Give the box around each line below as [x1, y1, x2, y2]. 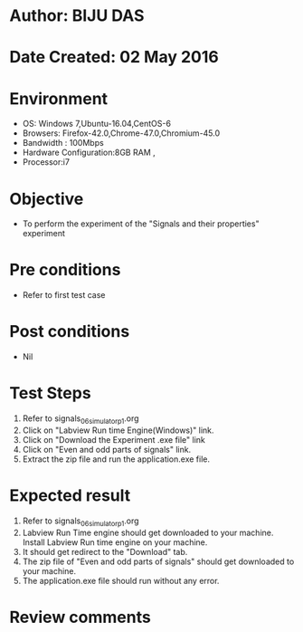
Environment [9, 88, 109, 109]
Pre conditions [9, 260, 121, 281]
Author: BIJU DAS [9, 5, 145, 26]
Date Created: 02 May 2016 [9, 47, 219, 68]
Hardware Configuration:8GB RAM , [22, 147, 156, 158]
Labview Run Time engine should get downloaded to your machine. [22, 527, 274, 538]
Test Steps [9, 383, 92, 404]
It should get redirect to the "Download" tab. [22, 546, 188, 557]
